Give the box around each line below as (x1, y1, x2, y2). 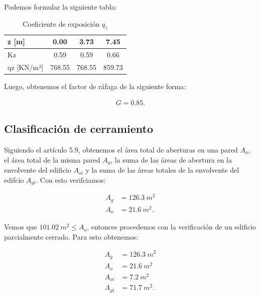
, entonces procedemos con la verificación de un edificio (87, 221, 256, 232)
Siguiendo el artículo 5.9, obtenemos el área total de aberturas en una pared (4, 144, 238, 155)
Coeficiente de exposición (23, 18, 100, 29)
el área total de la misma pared (4, 154, 100, 165)
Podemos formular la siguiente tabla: (4, 2, 117, 12)
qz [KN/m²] (8, 62, 44, 72)
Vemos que (4, 221, 37, 232)
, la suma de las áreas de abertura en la (110, 154, 232, 165)
